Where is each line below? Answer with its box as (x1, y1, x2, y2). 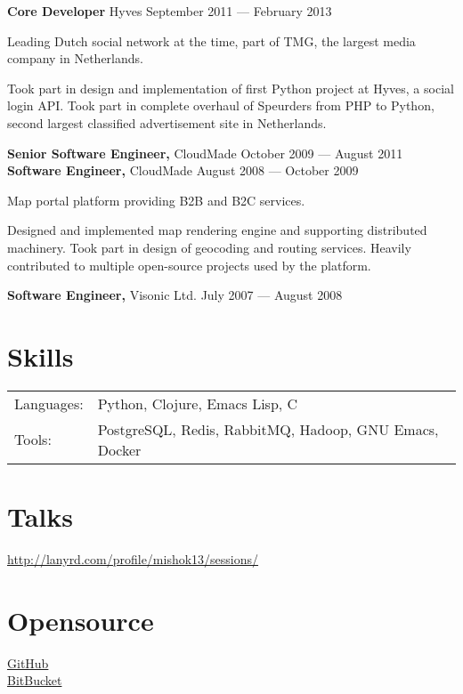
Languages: (14, 392, 84, 414)
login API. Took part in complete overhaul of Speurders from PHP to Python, (7, 96, 435, 115)
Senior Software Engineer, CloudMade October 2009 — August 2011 (7, 143, 403, 162)
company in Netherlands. (7, 49, 143, 68)
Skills (7, 337, 74, 374)
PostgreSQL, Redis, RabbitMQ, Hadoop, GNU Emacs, (97, 418, 439, 440)
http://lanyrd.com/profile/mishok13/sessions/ (7, 549, 259, 568)
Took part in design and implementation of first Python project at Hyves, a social (7, 78, 454, 97)
